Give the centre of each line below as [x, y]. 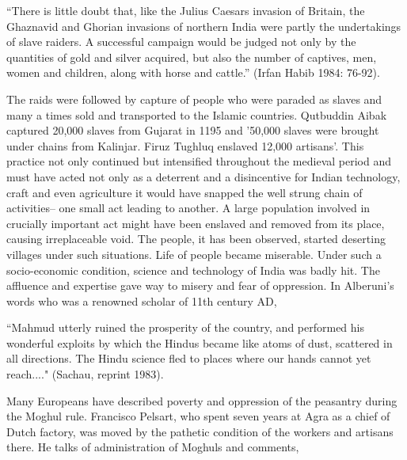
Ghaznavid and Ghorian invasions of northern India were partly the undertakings [204, 26]
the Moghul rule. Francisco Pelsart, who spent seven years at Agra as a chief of [198, 416]
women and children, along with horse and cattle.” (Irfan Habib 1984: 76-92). [193, 72]
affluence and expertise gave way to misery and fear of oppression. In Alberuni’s [200, 285]
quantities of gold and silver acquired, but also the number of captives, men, [192, 57]
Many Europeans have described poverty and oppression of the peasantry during [202, 400]
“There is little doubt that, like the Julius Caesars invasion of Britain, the [186, 10]
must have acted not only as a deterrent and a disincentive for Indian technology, [203, 176]
